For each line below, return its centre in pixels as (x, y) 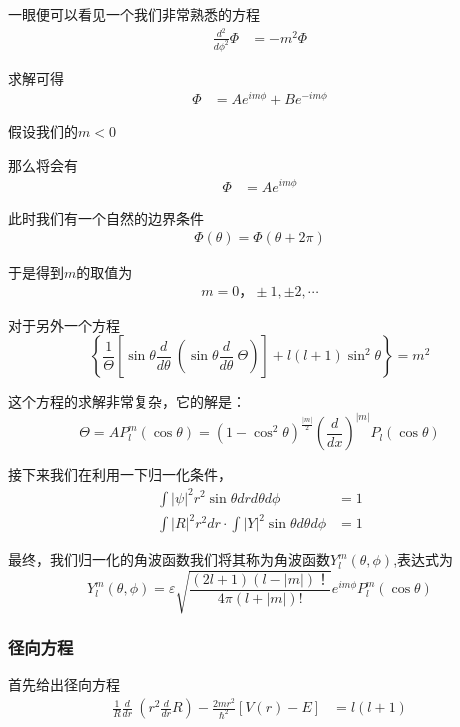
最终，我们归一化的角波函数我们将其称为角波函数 (169, 559)
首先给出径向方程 (64, 684)
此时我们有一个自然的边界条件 (106, 217)
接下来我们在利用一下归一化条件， (120, 474)
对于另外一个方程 (64, 324)
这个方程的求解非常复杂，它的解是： (127, 401)
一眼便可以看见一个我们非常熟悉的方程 (134, 14)
